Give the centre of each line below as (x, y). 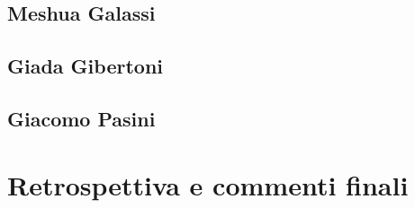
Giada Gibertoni (85, 66)
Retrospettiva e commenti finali (208, 184)
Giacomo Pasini (81, 118)
